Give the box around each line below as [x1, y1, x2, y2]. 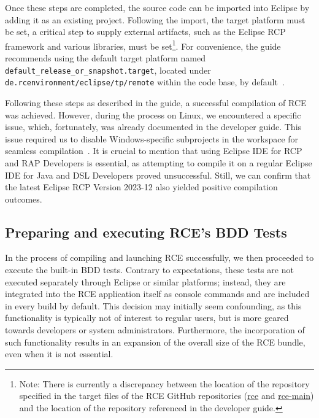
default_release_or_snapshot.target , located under [5, 63, 211, 76]
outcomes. [5, 192, 42, 205]
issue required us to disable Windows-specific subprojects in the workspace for [5, 132, 299, 145]
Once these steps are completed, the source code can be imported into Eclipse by [5, 1, 310, 14]
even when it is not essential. [5, 347, 113, 360]
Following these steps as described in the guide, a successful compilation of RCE [5, 96, 307, 109]
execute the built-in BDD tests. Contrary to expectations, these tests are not [5, 263, 294, 276]
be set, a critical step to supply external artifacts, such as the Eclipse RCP [5, 25, 286, 38]
